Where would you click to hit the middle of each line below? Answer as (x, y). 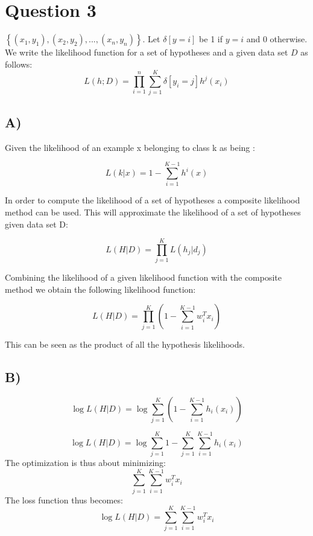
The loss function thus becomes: (64, 499)
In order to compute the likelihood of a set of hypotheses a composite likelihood (153, 200)
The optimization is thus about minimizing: (85, 463)
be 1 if (211, 39)
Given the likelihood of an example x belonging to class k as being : (130, 147)
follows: (19, 64)
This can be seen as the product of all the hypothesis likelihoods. (125, 344)
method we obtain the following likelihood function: (100, 289)
